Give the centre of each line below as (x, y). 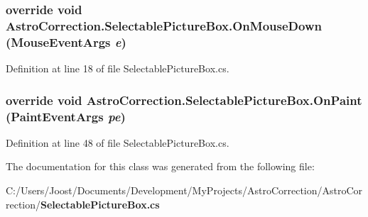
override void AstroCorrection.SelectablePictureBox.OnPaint (184, 100)
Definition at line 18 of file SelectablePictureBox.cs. (118, 68)
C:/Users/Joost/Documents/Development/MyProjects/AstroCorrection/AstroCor (184, 190)
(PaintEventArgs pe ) (66, 116)
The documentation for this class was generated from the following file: (160, 166)
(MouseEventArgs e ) (66, 41)
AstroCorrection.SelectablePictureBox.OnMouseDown (164, 25)
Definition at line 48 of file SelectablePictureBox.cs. (118, 142)
